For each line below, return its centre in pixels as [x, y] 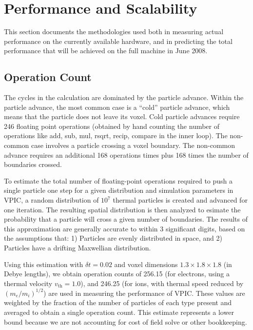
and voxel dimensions [146, 264]
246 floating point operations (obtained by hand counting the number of [112, 126]
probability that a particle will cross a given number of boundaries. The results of [126, 219]
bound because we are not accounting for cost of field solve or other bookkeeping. [126, 321]
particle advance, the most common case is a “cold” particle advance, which [117, 107]
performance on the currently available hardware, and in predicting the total [118, 41]
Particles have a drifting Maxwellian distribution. [78, 248]
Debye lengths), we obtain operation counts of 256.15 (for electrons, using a [117, 274]
